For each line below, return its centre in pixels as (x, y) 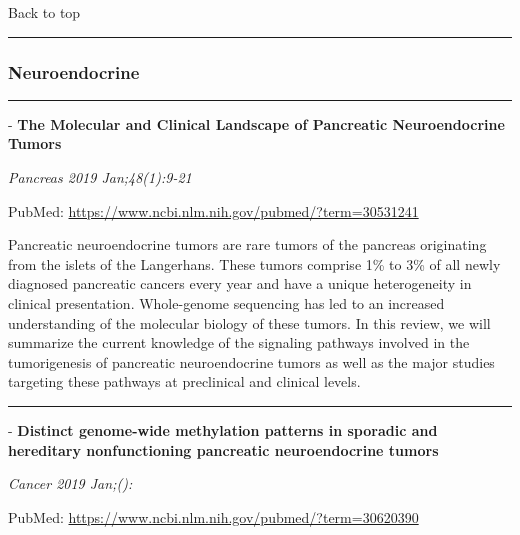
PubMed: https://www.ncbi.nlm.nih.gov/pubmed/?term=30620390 (213, 516)
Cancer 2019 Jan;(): (70, 483)
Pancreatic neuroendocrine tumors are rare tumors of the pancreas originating (247, 244)
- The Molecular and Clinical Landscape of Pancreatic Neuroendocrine (256, 123)
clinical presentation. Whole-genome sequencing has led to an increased (226, 302)
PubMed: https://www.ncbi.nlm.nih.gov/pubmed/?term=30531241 (213, 210)
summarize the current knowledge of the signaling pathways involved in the (239, 342)
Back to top (44, 12)
